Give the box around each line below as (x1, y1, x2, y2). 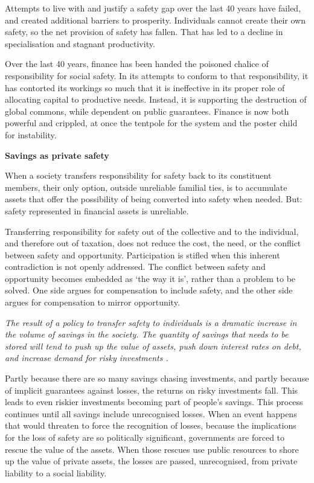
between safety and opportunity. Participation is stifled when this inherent (5, 248, 280, 261)
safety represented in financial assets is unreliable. (5, 204, 189, 217)
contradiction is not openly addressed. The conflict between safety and (5, 260, 266, 273)
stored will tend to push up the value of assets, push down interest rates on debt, (5, 339, 301, 352)
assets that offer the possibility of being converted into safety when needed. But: (5, 193, 303, 205)
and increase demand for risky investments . (5, 351, 168, 364)
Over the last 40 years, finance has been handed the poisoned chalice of (5, 57, 269, 70)
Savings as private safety (5, 149, 109, 161)
